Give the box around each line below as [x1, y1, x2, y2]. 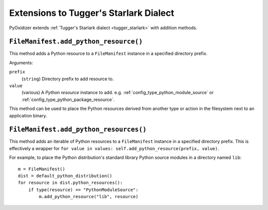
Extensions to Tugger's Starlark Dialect [9, 7, 175, 18]
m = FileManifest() [18, 166, 66, 172]
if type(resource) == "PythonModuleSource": [28, 187, 138, 193]
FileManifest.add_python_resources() [9, 125, 147, 134]
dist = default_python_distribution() [18, 173, 113, 179]
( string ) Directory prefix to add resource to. [21, 76, 114, 82]
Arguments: [9, 59, 33, 65]
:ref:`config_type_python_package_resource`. [21, 97, 115, 103]
